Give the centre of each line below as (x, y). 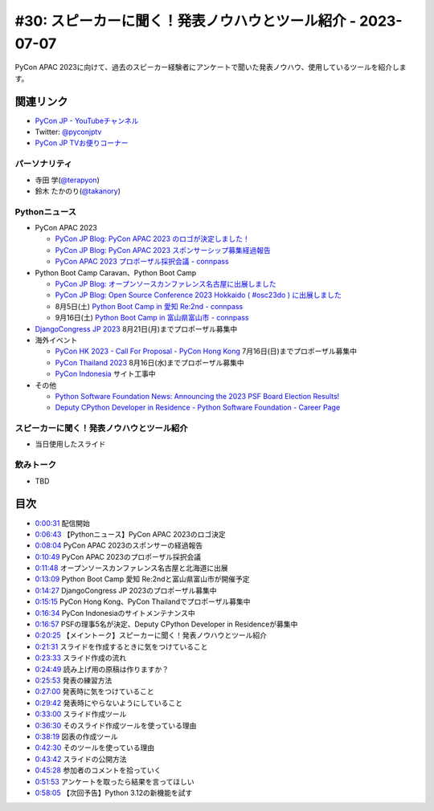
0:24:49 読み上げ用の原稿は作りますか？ (102, 669)
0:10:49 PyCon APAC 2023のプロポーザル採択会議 (118, 556)
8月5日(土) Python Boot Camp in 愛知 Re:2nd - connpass (149, 306)
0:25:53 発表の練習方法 (74, 680)
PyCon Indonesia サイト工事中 (105, 374)
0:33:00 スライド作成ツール (81, 714)
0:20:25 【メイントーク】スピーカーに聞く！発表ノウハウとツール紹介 (151, 635)
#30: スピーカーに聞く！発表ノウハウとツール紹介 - (186, 21)
